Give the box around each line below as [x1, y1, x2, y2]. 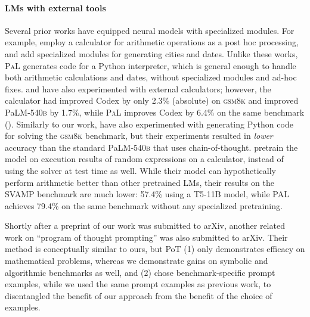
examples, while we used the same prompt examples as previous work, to [5, 278, 271, 290]
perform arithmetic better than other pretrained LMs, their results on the [5, 176, 274, 188]
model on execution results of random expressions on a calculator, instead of [5, 153, 284, 165]
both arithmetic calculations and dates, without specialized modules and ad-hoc [5, 71, 297, 83]
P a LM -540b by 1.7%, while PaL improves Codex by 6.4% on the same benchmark [5, 105, 305, 118]
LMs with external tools [5, 1, 106, 14]
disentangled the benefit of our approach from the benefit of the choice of [5, 289, 272, 302]
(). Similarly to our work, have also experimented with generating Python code [5, 117, 293, 130]
